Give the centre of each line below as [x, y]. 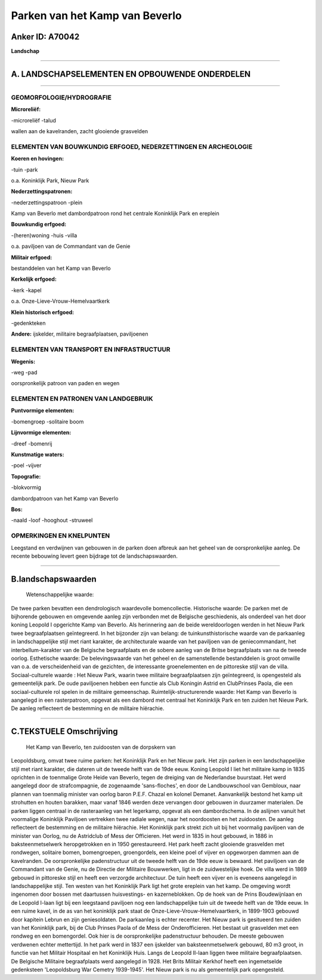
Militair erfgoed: [32, 257]
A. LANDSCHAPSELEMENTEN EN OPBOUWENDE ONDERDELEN [131, 74]
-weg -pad [24, 372]
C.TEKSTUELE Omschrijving [65, 732]
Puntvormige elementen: [43, 411]
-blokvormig [26, 487]
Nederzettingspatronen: [42, 192]
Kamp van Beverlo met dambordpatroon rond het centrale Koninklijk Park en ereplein [115, 213]
